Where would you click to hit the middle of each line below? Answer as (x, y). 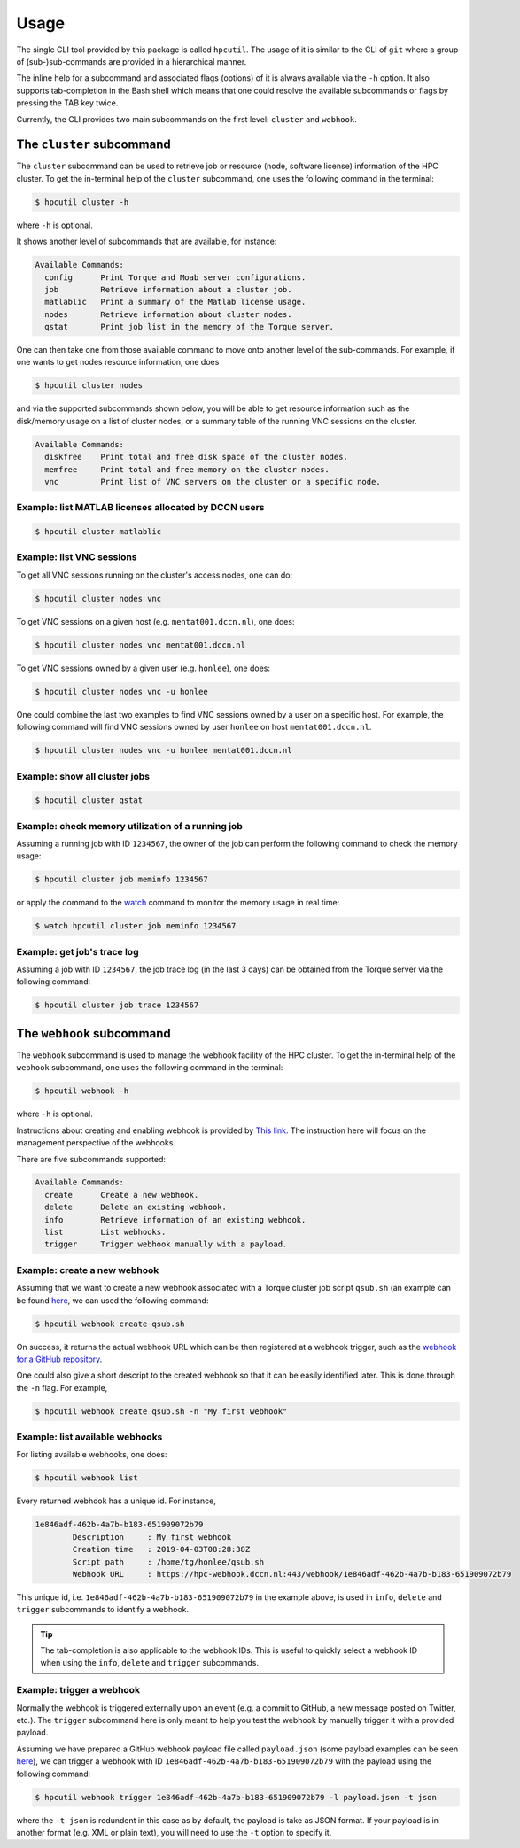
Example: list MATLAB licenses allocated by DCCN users (140, 508)
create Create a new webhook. (122, 1195)
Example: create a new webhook (88, 1270)
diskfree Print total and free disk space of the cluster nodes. (197, 457)
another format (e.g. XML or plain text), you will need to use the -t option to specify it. (174, 1832)
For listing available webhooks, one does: (92, 1455)
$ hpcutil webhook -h (82, 1091)
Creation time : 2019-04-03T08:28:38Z (161, 1549)
